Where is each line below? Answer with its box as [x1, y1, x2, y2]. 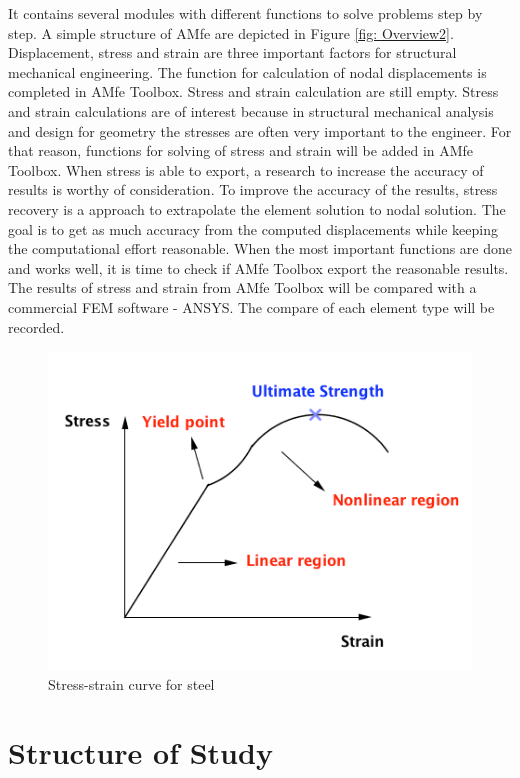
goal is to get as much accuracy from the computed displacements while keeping [8, 218, 498, 239]
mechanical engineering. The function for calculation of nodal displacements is [8, 61, 487, 82]
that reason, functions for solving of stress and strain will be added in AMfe [8, 140, 474, 161]
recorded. [8, 316, 65, 337]
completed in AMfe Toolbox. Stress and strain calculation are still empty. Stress [8, 81, 499, 102]
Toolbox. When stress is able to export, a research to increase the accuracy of [8, 159, 484, 180]
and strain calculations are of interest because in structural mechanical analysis [8, 100, 494, 121]
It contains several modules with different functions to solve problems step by [8, 3, 483, 23]
